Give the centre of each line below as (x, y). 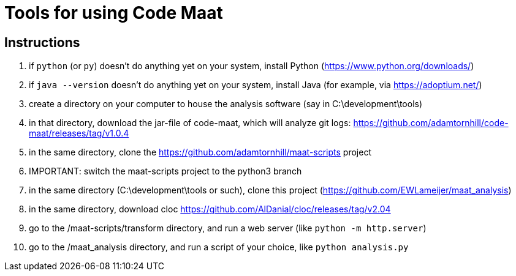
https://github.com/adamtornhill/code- (431, 123)
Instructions (42, 42)
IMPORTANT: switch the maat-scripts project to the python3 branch (165, 171)
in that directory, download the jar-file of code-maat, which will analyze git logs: (190, 123)
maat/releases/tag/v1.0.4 (79, 133)
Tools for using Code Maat (114, 13)
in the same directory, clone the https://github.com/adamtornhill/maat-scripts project (200, 152)
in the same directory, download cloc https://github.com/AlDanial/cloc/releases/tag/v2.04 (210, 209)
